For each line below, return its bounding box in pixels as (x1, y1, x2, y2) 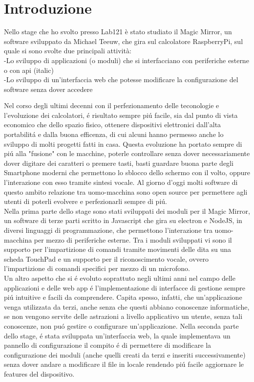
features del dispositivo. (4, 368, 75, 379)
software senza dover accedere (4, 84, 93, 94)
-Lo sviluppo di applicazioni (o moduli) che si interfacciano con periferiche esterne (4, 55, 249, 65)
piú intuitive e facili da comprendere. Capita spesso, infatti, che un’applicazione (4, 292, 242, 302)
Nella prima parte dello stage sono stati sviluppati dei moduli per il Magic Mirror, (4, 205, 250, 216)
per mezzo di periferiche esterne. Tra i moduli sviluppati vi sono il (34, 234, 232, 245)
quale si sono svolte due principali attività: (4, 45, 131, 56)
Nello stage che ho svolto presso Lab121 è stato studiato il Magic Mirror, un (4, 26, 232, 37)
